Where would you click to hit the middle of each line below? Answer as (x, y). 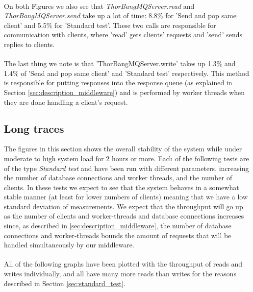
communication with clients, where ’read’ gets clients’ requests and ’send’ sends (123, 35)
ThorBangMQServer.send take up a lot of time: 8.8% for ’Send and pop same (120, 15)
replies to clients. (29, 44)
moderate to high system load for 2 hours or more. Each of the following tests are (126, 158)
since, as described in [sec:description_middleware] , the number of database (118, 226)
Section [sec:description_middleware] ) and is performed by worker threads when (124, 92)
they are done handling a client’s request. (66, 102)
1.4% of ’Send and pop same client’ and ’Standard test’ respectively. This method (127, 73)
